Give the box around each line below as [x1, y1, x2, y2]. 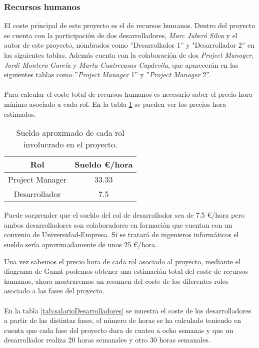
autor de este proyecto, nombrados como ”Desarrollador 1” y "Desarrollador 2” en [4, 40, 254, 50]
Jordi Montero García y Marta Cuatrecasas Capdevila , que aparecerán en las [4, 59, 238, 70]
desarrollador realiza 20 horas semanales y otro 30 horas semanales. [4, 334, 210, 345]
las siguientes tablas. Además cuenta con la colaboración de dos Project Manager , [4, 50, 254, 60]
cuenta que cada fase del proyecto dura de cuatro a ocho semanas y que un [4, 324, 233, 335]
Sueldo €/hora [74, 158, 133, 170]
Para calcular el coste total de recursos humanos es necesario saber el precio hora [4, 89, 252, 99]
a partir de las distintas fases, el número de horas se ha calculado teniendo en [4, 315, 241, 325]
